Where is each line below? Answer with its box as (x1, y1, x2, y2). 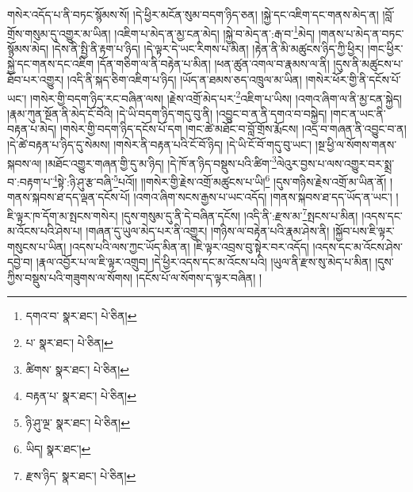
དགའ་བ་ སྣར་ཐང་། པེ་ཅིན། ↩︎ (25, 307, 137, 324)
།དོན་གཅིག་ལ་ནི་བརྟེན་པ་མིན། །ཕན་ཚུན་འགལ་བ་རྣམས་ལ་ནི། (97, 55, 330, 72)
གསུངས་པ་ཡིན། (7, 238, 67, 254)
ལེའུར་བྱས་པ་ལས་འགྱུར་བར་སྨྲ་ (276, 154, 395, 171)
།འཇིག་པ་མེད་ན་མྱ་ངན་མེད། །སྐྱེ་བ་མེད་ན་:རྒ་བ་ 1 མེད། (114, 22, 315, 41)
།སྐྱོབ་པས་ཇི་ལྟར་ (332, 223, 395, 238)
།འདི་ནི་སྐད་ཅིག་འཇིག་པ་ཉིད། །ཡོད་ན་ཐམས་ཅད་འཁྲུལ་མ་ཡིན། (67, 71, 302, 88)
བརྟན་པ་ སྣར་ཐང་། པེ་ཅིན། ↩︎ (25, 387, 136, 404)
